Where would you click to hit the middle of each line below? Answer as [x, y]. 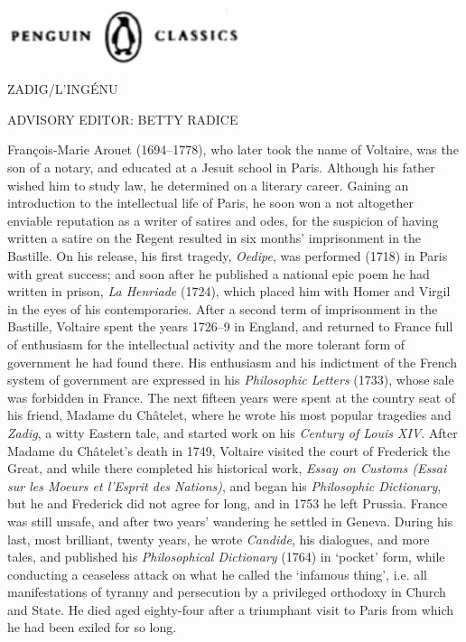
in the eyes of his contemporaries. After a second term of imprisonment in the [223, 308]
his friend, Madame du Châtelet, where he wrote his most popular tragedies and [229, 415]
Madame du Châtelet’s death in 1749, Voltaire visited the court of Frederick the [229, 450]
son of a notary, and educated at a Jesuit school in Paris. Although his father [221, 167]
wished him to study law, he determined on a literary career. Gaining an [208, 185]
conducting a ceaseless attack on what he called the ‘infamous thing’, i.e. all [218, 574]
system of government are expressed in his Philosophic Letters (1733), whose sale [231, 380]
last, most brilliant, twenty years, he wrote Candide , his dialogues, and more [219, 539]
